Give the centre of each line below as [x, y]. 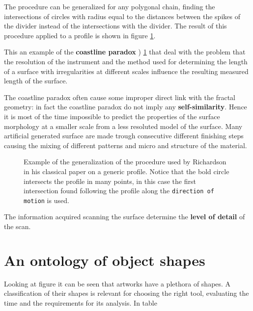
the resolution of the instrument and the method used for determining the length [126, 61]
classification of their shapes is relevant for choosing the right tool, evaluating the [126, 293]
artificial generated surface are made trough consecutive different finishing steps [124, 136]
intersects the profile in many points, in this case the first [110, 181]
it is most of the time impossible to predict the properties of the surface [112, 116]
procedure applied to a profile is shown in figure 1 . [80, 35]
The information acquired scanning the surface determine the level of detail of [125, 217]
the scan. [17, 226]
